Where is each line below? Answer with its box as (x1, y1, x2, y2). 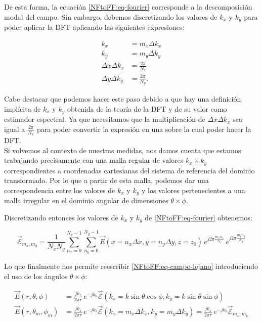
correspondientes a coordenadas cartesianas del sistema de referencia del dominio (4, 165, 255, 175)
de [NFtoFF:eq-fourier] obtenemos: (145, 212, 252, 222)
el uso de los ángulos (4, 270, 68, 281)
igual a (4, 123, 25, 134)
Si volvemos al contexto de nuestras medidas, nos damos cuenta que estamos (4, 145, 241, 155)
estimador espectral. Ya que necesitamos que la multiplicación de (4, 114, 205, 124)
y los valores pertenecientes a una (141, 185, 245, 195)
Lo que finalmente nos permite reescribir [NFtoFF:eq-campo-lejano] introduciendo (4, 261, 258, 271)
